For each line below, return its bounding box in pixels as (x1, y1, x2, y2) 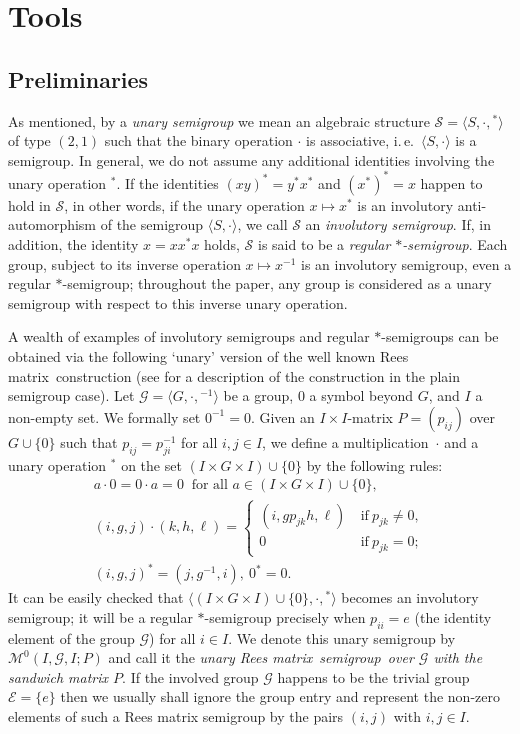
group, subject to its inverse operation (8, 253, 241, 274)
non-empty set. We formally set (8, 406, 201, 427)
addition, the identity (8, 234, 139, 255)
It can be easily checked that (8, 587, 184, 608)
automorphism (8, 214, 97, 235)
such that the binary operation (104, 130, 293, 151)
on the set (121, 454, 182, 475)
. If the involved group (122, 666, 259, 687)
